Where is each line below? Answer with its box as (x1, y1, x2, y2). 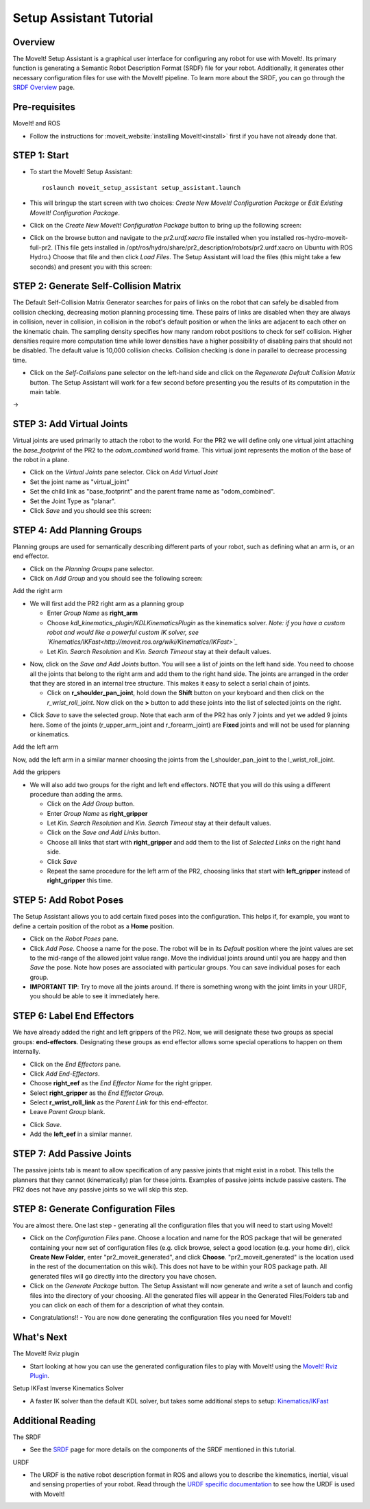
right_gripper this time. (47, 876, 113, 884)
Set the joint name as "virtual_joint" (29, 477, 129, 486)
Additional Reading (12, 1414, 96, 1426)
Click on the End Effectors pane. (29, 1060, 121, 1068)
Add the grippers (12, 768, 61, 776)
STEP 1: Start (12, 149, 69, 161)
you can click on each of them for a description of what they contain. (29, 1301, 225, 1309)
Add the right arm (12, 587, 63, 595)
